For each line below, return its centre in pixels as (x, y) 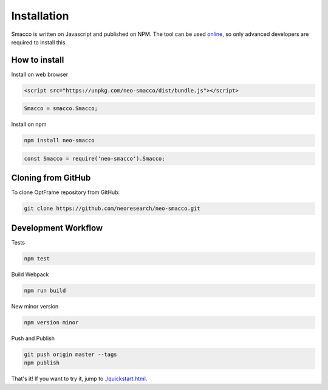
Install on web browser (40, 74)
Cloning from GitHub (51, 178)
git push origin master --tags (71, 354)
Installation (40, 16)
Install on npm (29, 124)
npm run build (45, 290)
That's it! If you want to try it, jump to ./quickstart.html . (79, 379)
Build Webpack (30, 274)
